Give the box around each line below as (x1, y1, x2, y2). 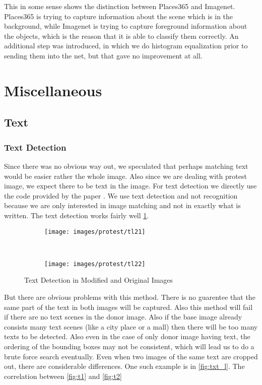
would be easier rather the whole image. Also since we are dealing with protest (4, 170, 247, 181)
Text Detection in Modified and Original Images (24, 275, 173, 285)
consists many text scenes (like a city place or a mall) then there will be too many (4, 321, 258, 332)
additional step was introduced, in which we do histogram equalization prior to (4, 40, 248, 51)
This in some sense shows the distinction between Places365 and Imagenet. (4, 1, 235, 11)
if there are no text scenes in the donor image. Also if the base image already (4, 311, 242, 322)
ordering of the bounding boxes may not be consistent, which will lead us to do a (4, 341, 254, 351)
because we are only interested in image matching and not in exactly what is (4, 200, 241, 211)
